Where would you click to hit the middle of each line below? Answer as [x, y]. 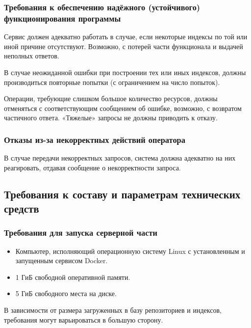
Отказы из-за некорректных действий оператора [95, 139]
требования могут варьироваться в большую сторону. [84, 319]
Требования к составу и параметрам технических [122, 194]
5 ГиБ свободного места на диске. [66, 293]
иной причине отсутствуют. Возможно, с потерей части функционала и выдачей [124, 46]
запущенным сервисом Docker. [62, 260]
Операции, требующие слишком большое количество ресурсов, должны [111, 98]
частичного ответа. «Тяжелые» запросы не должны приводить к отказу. [111, 118]
